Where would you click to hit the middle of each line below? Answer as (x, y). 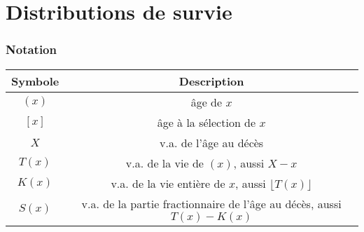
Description (211, 81)
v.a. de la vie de (164, 163)
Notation (31, 49)
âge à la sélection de (206, 122)
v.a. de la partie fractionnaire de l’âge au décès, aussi (211, 203)
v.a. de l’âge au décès (212, 142)
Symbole (35, 81)
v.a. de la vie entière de (168, 183)
